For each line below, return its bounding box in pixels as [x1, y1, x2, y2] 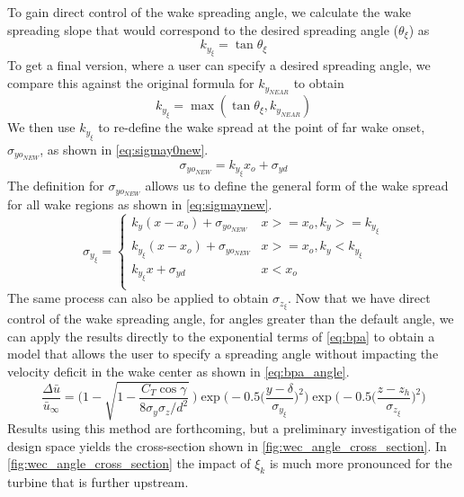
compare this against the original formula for [7, 74, 254, 93]
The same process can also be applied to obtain [7, 288, 269, 307]
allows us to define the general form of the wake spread [145, 176, 449, 195]
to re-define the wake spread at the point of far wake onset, [98, 118, 425, 137]
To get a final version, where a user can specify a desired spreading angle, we [7, 56, 431, 75]
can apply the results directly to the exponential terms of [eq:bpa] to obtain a [7, 326, 435, 345]
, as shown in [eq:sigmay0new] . [40, 139, 209, 158]
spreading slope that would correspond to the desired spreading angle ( [7, 20, 398, 39]
